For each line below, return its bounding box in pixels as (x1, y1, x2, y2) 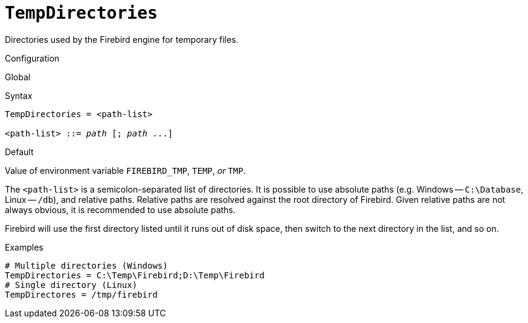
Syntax (5, 90, 33, 101)
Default (5, 146, 34, 157)
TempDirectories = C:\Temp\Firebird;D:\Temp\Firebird (5, 270, 265, 280)
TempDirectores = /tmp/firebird (5, 289, 158, 299)
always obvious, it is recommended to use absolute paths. (5, 204, 236, 215)
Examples (5, 241, 43, 252)
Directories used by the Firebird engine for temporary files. (5, 34, 239, 45)
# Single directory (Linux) (5, 280, 138, 290)
